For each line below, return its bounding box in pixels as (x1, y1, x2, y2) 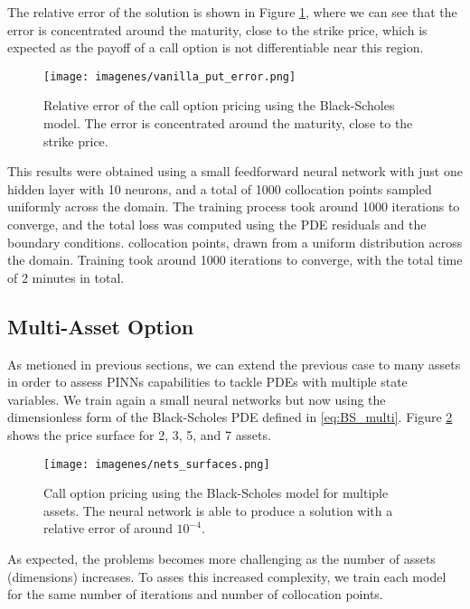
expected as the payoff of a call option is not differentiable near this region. (7, 38, 424, 57)
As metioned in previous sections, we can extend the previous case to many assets (7, 354, 461, 373)
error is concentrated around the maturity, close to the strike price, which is (7, 20, 428, 39)
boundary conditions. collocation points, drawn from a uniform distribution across (7, 232, 463, 251)
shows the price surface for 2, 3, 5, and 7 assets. (7, 425, 271, 444)
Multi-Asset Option (7, 312, 194, 340)
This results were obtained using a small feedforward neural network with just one (7, 162, 463, 181)
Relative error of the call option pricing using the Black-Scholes (43, 96, 395, 115)
